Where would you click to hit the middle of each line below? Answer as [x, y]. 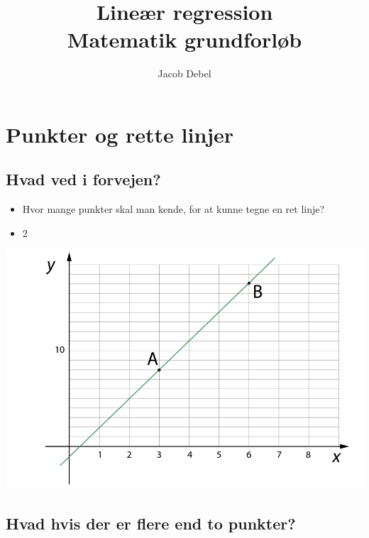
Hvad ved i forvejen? [83, 179]
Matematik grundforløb [184, 39]
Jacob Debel [184, 73]
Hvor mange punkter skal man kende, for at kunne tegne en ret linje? [174, 209]
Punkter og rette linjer [120, 134]
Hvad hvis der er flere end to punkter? [151, 523]
